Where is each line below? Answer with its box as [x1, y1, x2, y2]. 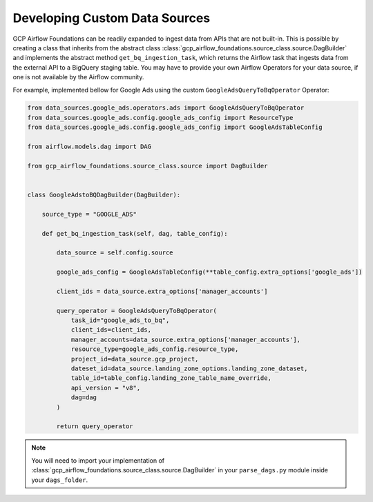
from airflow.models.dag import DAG [27, 143, 152, 151]
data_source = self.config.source [56, 249, 173, 257]
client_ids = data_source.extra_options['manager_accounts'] [56, 287, 268, 295]
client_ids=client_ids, [70, 326, 152, 334]
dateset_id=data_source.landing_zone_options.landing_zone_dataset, [70, 365, 308, 372]
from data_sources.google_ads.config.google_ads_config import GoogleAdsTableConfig [27, 123, 323, 131]
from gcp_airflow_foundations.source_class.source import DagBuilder [27, 162, 268, 170]
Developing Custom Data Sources [12, 10, 211, 26]
